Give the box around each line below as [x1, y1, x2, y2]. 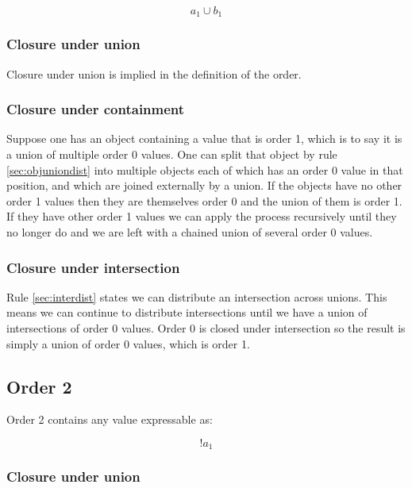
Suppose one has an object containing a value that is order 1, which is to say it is [6, 130, 402, 147]
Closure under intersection [6, 257, 180, 277]
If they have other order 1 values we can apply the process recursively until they [6, 208, 397, 225]
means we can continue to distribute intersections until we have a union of [6, 304, 368, 321]
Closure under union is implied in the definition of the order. [6, 65, 302, 82]
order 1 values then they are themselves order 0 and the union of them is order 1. [6, 192, 402, 209]
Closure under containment [6, 99, 185, 119]
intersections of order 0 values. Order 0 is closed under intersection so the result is [6, 320, 406, 336]
